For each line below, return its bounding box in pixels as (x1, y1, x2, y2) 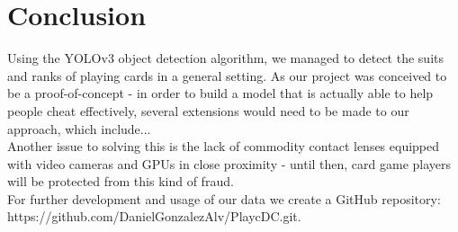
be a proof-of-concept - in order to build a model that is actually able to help (7, 84, 434, 103)
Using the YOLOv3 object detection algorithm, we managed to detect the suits (7, 49, 444, 67)
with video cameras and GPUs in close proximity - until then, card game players (7, 154, 452, 173)
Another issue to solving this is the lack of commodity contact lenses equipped (7, 137, 440, 156)
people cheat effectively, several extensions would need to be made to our (7, 101, 409, 120)
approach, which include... (7, 119, 151, 138)
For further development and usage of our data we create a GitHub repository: (7, 189, 441, 208)
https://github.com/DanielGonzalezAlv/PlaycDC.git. (7, 207, 301, 226)
